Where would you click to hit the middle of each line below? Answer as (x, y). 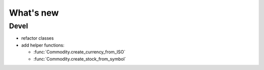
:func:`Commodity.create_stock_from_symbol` (80, 59)
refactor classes (37, 38)
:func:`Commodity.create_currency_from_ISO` (79, 52)
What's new (34, 13)
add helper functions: (43, 45)
